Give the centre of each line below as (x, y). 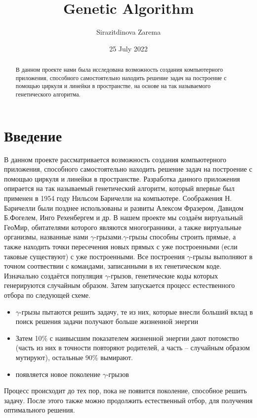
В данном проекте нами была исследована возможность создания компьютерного (119, 70)
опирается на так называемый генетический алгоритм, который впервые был (119, 188)
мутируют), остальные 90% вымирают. (74, 357)
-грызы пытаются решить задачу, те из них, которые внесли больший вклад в (136, 311)
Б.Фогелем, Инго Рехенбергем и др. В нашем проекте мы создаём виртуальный (124, 217)
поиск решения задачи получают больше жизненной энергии (107, 321)
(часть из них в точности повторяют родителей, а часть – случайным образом (133, 348)
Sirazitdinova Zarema (128, 32)
